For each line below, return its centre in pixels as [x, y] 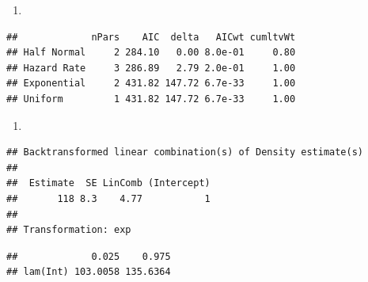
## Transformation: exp [69, 230]
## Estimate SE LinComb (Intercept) [108, 183]
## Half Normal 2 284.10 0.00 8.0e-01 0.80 [151, 53]
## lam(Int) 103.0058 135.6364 [89, 272]
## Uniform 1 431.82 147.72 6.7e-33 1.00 [151, 99]
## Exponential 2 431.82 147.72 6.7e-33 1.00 [151, 84]
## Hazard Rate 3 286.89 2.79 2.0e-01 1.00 [151, 68]
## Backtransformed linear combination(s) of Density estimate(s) [185, 152]
